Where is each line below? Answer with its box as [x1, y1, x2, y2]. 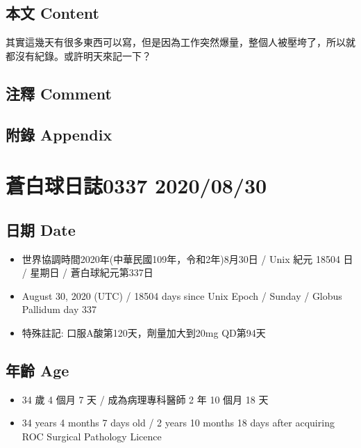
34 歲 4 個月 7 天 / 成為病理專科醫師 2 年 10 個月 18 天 [22, 392, 269, 406]
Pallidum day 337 [22, 302, 96, 317]
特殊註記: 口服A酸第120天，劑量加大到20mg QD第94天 [22, 325, 266, 339]
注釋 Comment [6, 82, 112, 104]
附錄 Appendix [6, 123, 112, 145]
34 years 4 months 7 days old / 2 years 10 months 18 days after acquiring [22, 415, 335, 430]
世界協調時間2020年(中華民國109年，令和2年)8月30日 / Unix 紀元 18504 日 [22, 251, 353, 266]
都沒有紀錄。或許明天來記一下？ [6, 48, 151, 63]
